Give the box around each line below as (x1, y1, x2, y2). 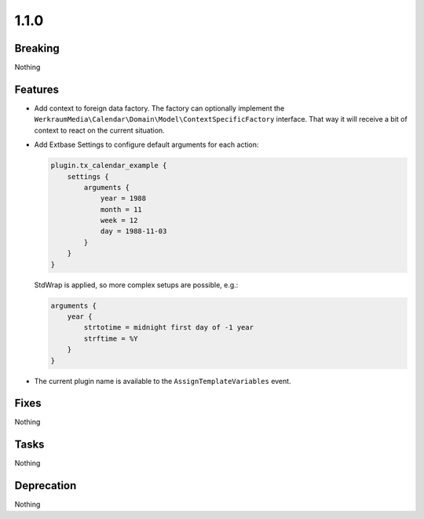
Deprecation (14, 479, 77, 492)
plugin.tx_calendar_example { (50, 161, 167, 170)
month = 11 (100, 205, 143, 214)
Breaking (14, 42, 60, 55)
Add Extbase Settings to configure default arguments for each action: (34, 140, 259, 149)
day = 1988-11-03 (100, 227, 167, 236)
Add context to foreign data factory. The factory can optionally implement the (34, 103, 285, 113)
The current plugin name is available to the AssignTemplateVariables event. (34, 376, 291, 386)
